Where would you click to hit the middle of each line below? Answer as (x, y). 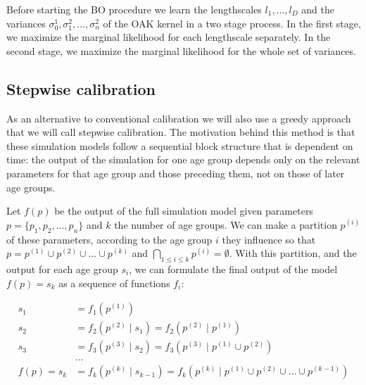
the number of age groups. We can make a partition (226, 224)
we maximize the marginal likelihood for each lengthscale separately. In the (169, 37)
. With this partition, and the (293, 253)
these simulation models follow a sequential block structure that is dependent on (180, 145)
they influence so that (269, 239)
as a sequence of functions (114, 283)
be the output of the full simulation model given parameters (184, 211)
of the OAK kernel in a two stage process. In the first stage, (232, 23)
